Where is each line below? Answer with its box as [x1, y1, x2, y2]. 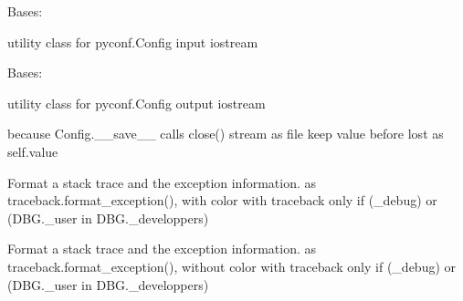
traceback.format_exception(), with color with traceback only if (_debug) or [7, 191, 437, 210]
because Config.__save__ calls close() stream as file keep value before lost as [7, 124, 444, 143]
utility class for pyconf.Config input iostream [7, 32, 258, 51]
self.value [7, 141, 58, 161]
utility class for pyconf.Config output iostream [7, 93, 266, 112]
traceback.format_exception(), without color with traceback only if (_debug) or [7, 256, 457, 275]
